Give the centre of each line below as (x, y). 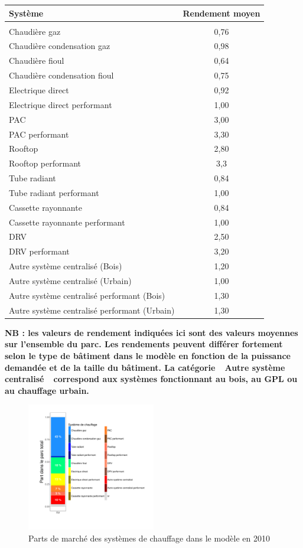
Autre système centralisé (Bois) (66, 266)
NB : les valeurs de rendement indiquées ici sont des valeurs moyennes (151, 332)
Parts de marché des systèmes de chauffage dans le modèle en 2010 (149, 538)
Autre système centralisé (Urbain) (70, 280)
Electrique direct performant (61, 104)
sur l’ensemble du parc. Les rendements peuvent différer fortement (144, 344)
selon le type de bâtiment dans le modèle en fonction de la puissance (148, 355)
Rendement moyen (221, 13)
